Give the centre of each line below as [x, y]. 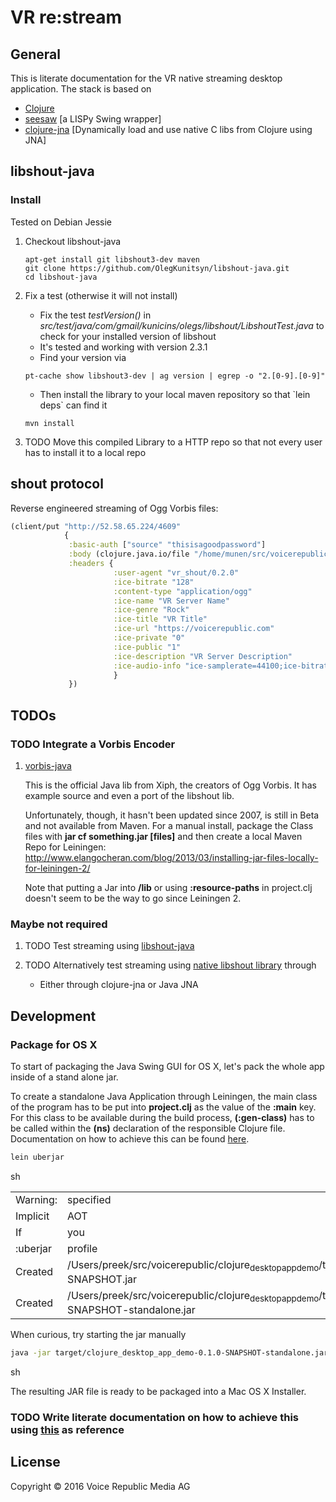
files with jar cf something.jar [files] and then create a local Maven [163, 836]
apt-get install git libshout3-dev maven [112, 259]
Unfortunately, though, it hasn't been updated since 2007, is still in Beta [172, 815]
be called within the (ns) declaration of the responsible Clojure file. [148, 1128]
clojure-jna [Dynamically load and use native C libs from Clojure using [168, 129]
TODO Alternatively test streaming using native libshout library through [170, 965]
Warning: [36, 1199]
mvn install [49, 423]
